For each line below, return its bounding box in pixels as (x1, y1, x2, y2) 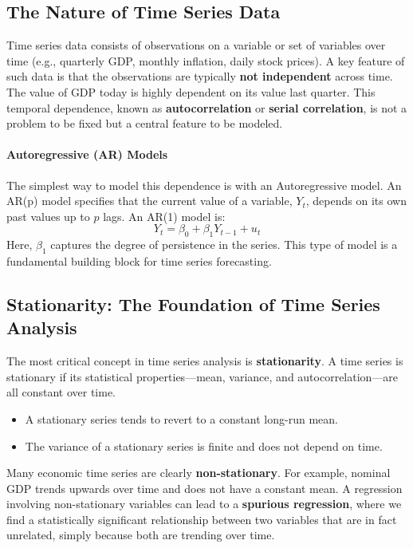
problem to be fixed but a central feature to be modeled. (6, 115, 283, 132)
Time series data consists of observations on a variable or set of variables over (6, 37, 386, 53)
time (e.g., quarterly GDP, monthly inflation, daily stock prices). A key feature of (6, 52, 405, 69)
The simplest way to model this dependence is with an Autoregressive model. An (6, 176, 402, 193)
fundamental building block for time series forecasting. (6, 252, 272, 269)
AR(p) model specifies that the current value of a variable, (6, 192, 293, 209)
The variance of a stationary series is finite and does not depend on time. (25, 437, 383, 454)
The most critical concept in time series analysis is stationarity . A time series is (6, 353, 403, 369)
